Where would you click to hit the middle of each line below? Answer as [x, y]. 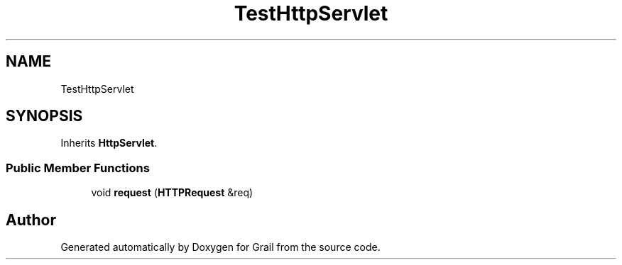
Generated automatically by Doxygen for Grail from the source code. [220, 247]
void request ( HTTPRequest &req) [172, 193]
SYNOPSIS [44, 116]
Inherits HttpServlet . [109, 143]
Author [31, 220]
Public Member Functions [78, 168]
